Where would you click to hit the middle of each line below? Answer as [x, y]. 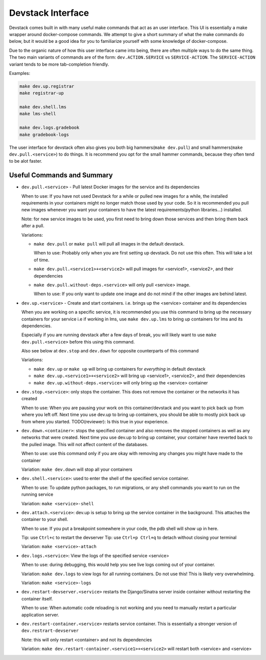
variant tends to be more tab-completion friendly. [59, 64]
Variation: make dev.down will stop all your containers [77, 469]
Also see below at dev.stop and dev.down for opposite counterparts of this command [110, 351]
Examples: [20, 73]
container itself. [37, 598]
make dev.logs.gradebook [50, 128]
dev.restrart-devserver [50, 631]
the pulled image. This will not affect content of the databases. [85, 444]
